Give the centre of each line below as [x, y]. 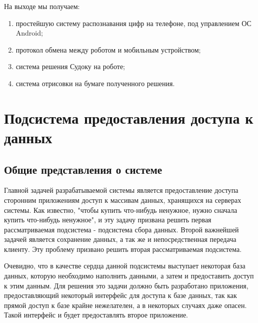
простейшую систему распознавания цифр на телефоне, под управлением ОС [133, 23]
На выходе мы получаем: [42, 6]
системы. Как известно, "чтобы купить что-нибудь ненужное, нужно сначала [121, 210]
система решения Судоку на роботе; [70, 66]
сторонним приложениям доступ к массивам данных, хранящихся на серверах [123, 200]
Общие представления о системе [83, 169]
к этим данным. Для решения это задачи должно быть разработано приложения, [126, 285]
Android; [29, 33]
